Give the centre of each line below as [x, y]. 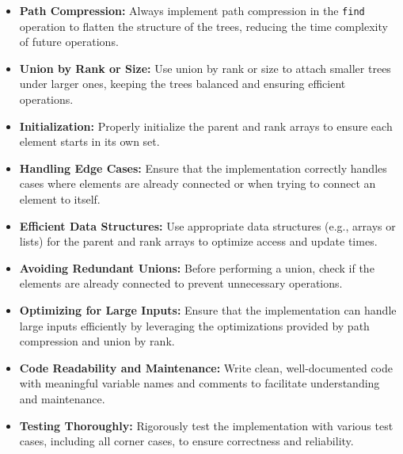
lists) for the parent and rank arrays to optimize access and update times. [198, 241]
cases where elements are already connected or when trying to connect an [198, 183]
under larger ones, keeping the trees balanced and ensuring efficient [182, 84]
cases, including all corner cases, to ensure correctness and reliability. [186, 441]
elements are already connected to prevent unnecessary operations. [181, 283]
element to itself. [60, 199]
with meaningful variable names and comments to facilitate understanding [200, 383]
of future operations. [69, 42]
